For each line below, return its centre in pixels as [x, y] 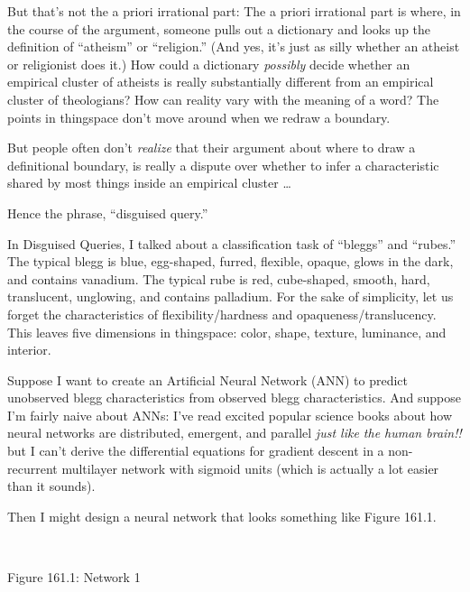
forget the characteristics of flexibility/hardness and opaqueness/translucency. [222, 314]
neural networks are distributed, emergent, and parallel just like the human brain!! [235, 433]
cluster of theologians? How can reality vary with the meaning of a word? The [223, 99]
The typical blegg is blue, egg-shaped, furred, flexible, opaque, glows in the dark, [230, 261]
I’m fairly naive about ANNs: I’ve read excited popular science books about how [230, 415]
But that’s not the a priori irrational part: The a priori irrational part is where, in [234, 11]
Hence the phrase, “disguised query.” [108, 213]
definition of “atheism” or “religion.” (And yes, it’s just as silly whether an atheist [234, 46]
